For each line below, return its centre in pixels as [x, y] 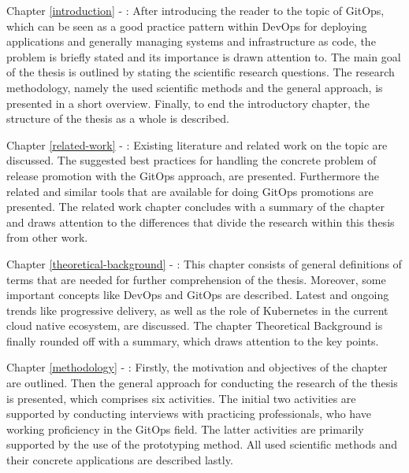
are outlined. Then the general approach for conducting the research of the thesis [202, 383]
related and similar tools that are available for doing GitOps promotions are [190, 191]
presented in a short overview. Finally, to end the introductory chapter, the [188, 103]
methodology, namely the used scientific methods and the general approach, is [195, 87]
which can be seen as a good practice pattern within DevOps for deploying [187, 26]
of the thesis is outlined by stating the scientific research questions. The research [201, 72]
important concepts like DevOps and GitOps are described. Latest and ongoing [198, 295]
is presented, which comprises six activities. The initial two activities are [181, 398]
